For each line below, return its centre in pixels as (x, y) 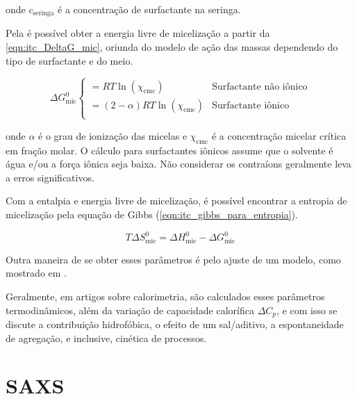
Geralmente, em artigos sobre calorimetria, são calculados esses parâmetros (165, 296)
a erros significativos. (50, 177)
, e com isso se (307, 310)
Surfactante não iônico (260, 87)
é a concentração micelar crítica (279, 135)
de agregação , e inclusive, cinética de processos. (106, 337)
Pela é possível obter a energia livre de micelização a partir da (138, 33)
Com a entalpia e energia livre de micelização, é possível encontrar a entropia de (176, 201)
